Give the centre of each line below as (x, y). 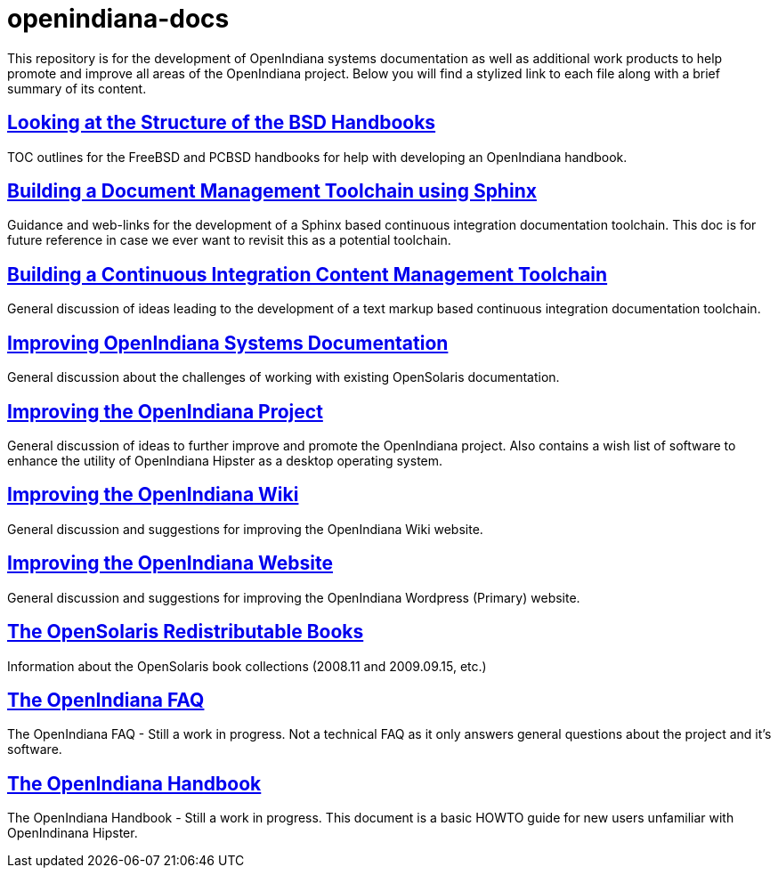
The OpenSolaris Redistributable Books (186, 632)
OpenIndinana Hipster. (73, 833)
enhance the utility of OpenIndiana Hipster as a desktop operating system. (225, 460)
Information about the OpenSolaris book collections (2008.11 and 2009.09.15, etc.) (247, 666)
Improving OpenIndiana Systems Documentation (228, 343)
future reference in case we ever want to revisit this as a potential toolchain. (229, 240)
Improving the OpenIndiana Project (165, 411)
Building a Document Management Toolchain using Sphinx (272, 191)
